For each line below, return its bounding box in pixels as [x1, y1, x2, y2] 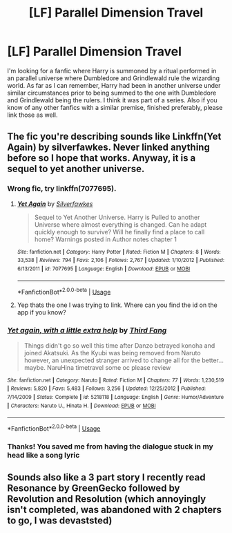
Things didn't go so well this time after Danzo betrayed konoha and [23, 341, 215, 350]
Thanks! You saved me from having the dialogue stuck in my [7, 441, 214, 451]
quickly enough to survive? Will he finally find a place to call [34, 227, 205, 236]
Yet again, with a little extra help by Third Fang [7, 326, 167, 335]
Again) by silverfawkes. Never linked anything [7, 142, 211, 153]
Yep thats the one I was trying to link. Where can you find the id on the [17, 301, 217, 309]
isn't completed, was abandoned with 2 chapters [7, 504, 222, 516]
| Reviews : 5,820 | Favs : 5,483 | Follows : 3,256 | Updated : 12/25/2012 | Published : [7, 385, 206, 392]
